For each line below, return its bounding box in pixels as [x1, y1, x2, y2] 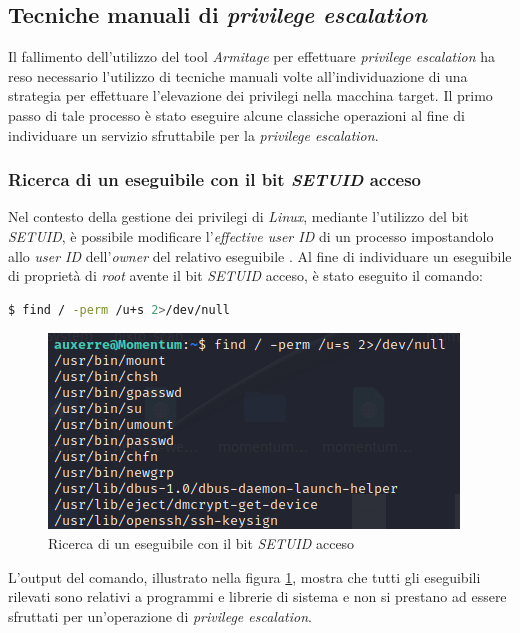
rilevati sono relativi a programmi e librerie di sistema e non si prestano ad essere [8, 586, 507, 607]
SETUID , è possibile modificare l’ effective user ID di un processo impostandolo [8, 225, 494, 246]
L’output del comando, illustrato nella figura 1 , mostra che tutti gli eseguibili [8, 566, 481, 587]
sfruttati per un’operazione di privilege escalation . [8, 605, 312, 626]
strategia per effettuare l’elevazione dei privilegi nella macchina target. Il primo [8, 85, 493, 106]
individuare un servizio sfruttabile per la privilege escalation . [8, 124, 379, 145]
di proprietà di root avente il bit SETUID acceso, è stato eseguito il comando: [8, 265, 483, 286]
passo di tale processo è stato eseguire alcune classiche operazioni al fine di [8, 104, 465, 125]
